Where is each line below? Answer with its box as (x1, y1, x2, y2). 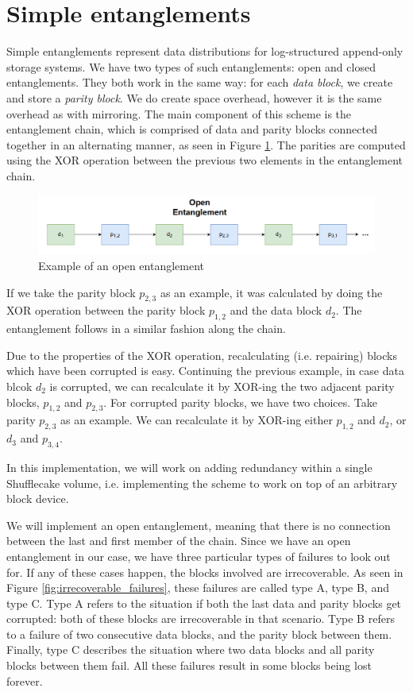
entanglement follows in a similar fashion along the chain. (6, 320, 286, 337)
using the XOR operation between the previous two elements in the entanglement (6, 152, 403, 168)
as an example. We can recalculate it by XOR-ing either (60, 412, 333, 428)
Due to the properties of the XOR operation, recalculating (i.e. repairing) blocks (6, 346, 397, 363)
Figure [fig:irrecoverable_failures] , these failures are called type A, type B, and (6, 579, 389, 596)
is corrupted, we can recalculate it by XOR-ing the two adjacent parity (49, 377, 395, 394)
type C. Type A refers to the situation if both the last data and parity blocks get (6, 594, 402, 611)
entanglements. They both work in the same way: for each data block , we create (6, 74, 393, 91)
